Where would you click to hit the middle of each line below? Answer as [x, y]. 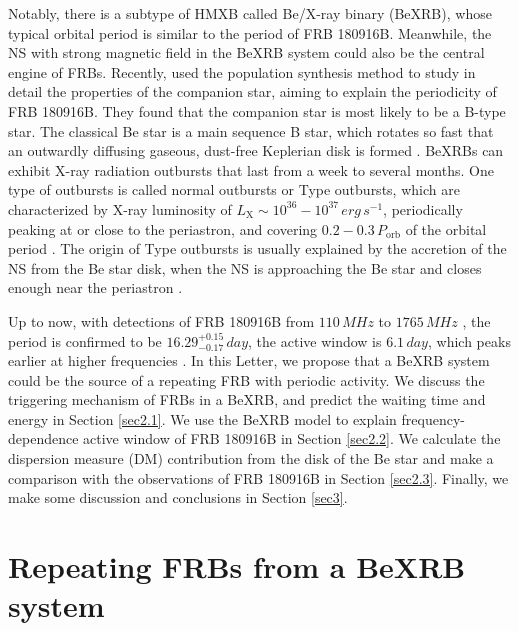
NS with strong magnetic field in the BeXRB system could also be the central [246, 52]
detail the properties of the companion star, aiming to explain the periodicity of [252, 91]
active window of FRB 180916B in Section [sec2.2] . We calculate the [292, 438]
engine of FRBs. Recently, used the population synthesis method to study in [242, 71]
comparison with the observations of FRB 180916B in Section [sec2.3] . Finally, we [258, 477]
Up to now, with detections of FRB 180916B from [161, 320]
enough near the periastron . [95, 287]
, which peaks [469, 340]
